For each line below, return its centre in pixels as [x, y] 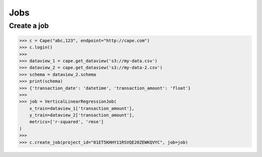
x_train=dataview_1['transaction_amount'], [82, 108]
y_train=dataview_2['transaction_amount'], [82, 115]
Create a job [29, 26]
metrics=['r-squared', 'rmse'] [66, 122]
